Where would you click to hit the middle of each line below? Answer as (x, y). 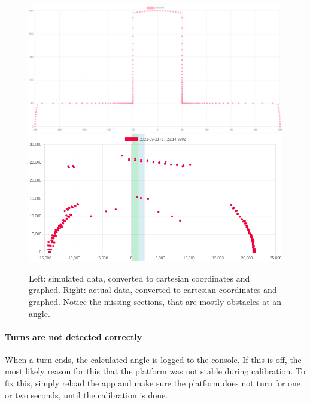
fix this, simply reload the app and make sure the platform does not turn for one (153, 383)
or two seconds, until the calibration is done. (86, 395)
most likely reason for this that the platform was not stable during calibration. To (155, 371)
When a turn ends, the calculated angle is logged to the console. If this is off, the (153, 359)
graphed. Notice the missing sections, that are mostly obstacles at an (155, 301)
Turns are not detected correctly (74, 336)
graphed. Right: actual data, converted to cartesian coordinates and (153, 290)
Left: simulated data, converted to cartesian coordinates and (139, 278)
